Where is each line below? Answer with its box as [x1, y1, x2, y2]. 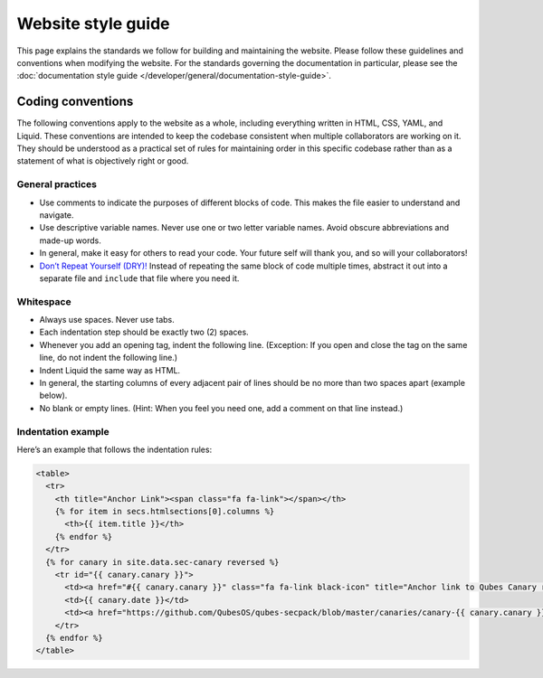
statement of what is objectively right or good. [16, 155, 189, 166]
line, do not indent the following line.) [39, 353, 178, 363]
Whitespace [16, 295, 71, 307]
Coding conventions [16, 94, 134, 109]
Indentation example [16, 425, 110, 438]
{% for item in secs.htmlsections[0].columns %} [54, 506, 275, 517]
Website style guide [16, 14, 170, 33]
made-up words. [39, 235, 101, 246]
